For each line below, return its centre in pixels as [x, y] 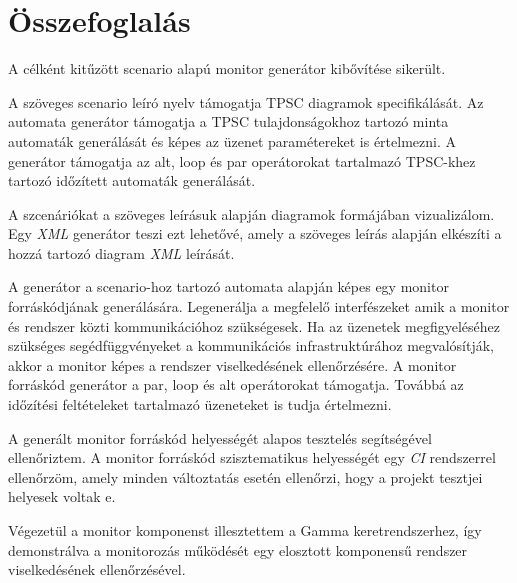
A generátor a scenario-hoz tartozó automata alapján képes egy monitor [228, 286]
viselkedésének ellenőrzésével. [97, 569]
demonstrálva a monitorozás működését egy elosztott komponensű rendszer [238, 549]
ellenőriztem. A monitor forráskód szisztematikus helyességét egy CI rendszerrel [252, 457]
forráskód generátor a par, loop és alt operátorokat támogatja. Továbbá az [236, 384]
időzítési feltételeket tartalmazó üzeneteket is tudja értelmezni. [200, 404]
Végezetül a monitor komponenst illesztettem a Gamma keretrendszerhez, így [245, 530]
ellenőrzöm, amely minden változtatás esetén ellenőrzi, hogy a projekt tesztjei [245, 476]
